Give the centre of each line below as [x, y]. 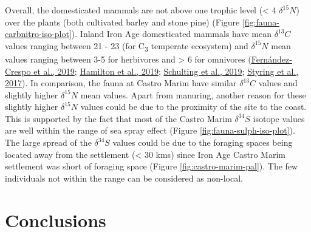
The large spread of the [48, 142]
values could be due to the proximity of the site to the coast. [193, 107]
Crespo [18, 71]
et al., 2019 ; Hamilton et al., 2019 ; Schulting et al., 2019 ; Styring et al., [166, 71]
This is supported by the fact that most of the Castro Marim [118, 118]
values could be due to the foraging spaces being [203, 142]
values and [278, 83]
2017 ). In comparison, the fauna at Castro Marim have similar [121, 83]
